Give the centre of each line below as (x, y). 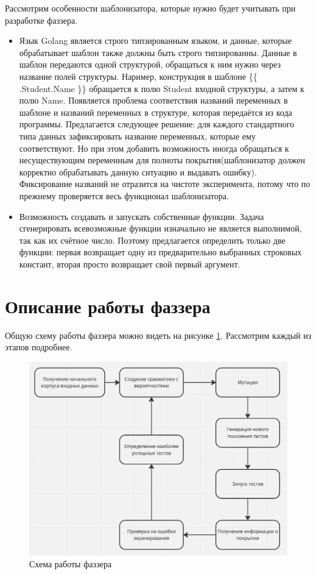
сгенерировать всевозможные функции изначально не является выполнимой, (160, 228)
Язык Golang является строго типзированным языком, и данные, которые (155, 41)
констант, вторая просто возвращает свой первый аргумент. (130, 264)
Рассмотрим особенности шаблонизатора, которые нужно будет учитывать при (150, 8)
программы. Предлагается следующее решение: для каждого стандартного (157, 124)
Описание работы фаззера (108, 306)
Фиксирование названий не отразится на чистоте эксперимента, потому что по (165, 184)
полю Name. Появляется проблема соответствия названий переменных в (153, 100)
